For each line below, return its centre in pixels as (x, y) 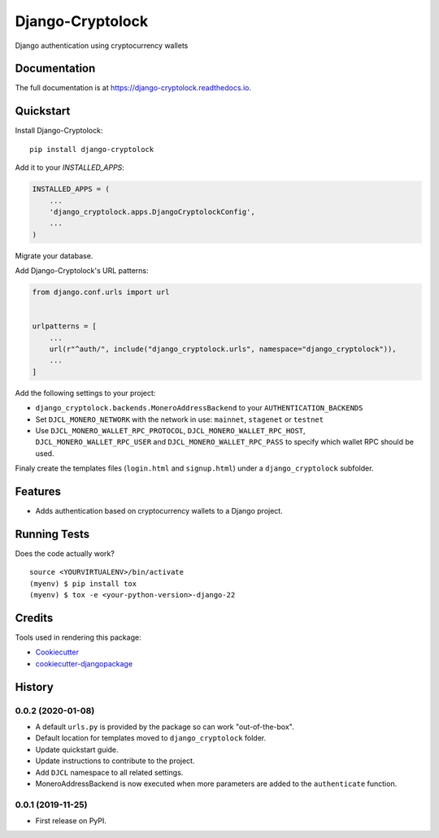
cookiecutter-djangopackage (84, 663)
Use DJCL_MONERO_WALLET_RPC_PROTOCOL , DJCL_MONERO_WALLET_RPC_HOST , (170, 430)
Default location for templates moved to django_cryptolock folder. (151, 738)
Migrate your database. (54, 255)
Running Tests (52, 534)
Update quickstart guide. (77, 749)
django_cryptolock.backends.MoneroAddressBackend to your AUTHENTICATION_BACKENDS (199, 408)
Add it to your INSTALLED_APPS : (70, 167)
